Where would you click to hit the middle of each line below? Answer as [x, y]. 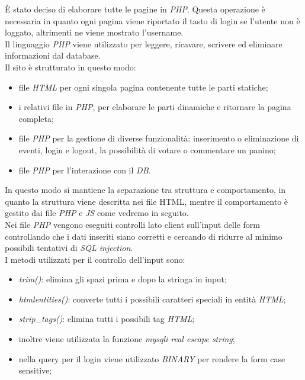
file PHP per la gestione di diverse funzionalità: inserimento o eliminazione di [159, 138]
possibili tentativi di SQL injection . [69, 248]
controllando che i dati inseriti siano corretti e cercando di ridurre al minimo [144, 236]
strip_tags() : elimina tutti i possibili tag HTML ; [107, 319]
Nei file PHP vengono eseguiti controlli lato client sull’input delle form [132, 224]
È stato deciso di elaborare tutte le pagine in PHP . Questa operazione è [135, 9]
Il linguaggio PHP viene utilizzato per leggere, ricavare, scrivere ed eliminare [144, 44]
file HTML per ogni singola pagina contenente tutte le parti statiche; [143, 87]
